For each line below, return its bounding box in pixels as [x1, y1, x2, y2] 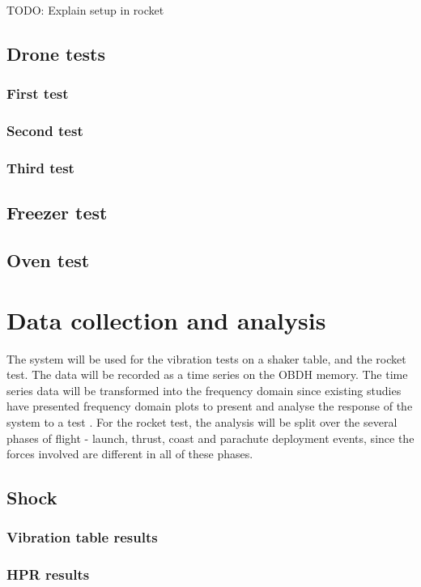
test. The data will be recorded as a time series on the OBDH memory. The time [6, 366, 408, 383]
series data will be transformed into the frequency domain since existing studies [6, 381, 402, 398]
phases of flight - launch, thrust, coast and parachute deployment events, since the [6, 429, 415, 446]
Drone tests [6, 40, 105, 66]
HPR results [6, 564, 90, 585]
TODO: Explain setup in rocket [6, 2, 164, 18]
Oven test [6, 248, 90, 273]
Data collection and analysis [6, 303, 326, 336]
